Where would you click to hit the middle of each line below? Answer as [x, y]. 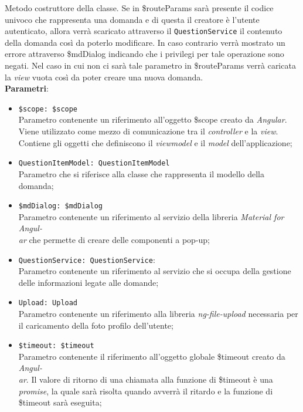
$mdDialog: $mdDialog [60, 206]
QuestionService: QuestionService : [87, 259]
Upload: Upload [48, 303]
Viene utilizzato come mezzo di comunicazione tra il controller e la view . [148, 131]
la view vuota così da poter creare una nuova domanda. [104, 77]
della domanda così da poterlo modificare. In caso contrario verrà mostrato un [145, 42]
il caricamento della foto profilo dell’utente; [96, 325]
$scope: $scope [48, 109]
